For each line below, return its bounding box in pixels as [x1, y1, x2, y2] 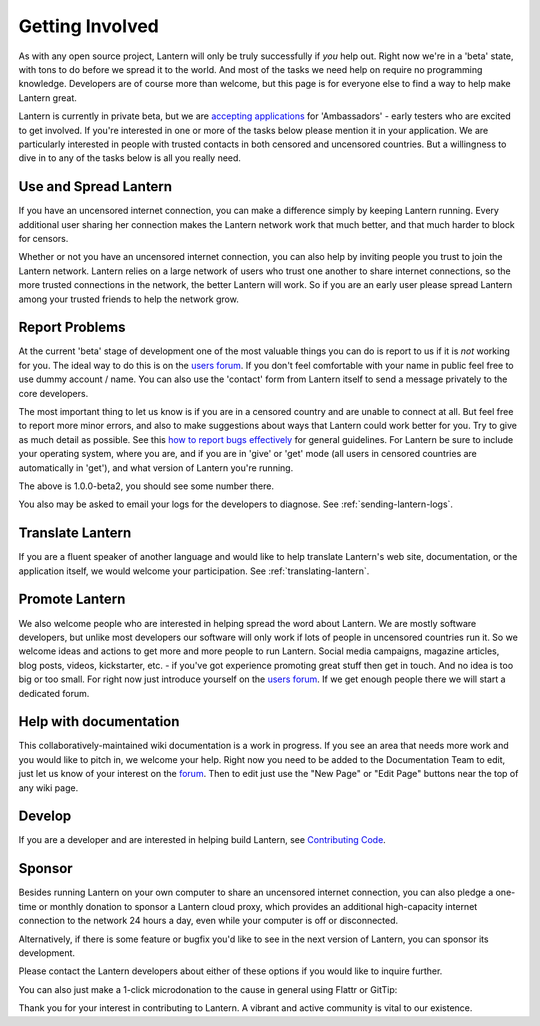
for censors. [18, 232, 69, 244]
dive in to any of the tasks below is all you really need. [18, 152, 242, 164]
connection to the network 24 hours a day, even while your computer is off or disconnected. [18, 915, 399, 927]
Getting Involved [18, 15, 159, 37]
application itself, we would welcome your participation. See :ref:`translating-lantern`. [18, 565, 370, 577]
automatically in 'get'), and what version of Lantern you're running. [18, 461, 294, 474]
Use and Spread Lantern [18, 178, 173, 195]
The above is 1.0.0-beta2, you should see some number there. [18, 480, 275, 492]
